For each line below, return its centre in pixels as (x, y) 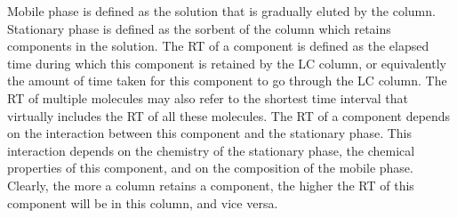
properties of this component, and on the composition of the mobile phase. (210, 168)
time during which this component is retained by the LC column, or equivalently (227, 63)
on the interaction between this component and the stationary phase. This (209, 133)
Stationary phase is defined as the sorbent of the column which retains (199, 28)
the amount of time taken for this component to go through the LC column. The (227, 81)
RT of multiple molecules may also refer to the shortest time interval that (208, 97)
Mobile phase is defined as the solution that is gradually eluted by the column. (221, 11)
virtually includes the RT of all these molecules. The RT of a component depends (229, 115)
